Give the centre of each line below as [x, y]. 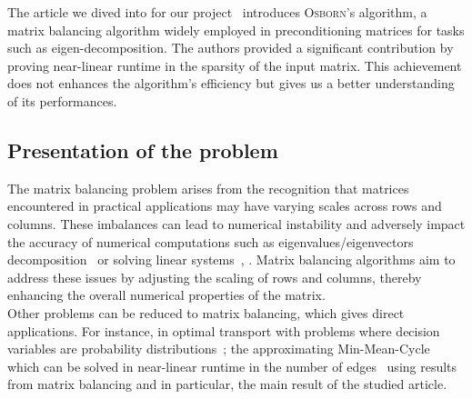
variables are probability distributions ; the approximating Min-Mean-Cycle [219, 349]
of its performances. [62, 100]
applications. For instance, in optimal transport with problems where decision [224, 330]
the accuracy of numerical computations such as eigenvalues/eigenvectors [211, 241]
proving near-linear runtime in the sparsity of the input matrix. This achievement [235, 65]
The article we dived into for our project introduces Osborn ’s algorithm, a [217, 12]
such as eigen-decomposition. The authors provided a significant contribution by [231, 48]
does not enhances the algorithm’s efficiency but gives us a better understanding [231, 83]
